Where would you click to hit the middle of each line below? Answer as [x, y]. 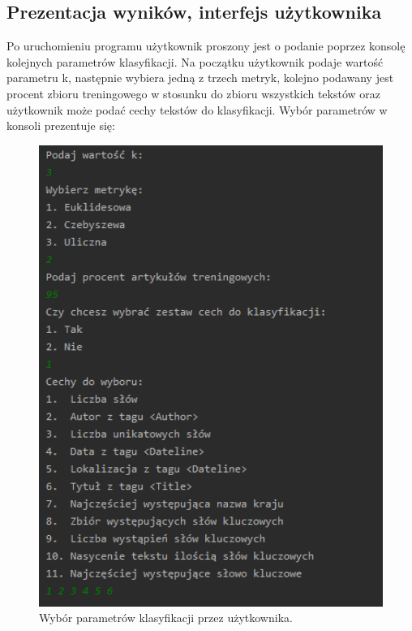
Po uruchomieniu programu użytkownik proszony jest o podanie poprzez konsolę [206, 46]
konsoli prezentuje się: [61, 125]
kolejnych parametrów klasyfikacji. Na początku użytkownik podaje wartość [195, 61]
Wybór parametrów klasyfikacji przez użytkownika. [166, 618]
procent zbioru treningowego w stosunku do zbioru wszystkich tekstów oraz [194, 93]
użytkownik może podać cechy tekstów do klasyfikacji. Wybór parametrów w [197, 109]
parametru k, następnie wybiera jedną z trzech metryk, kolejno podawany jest [200, 78]
